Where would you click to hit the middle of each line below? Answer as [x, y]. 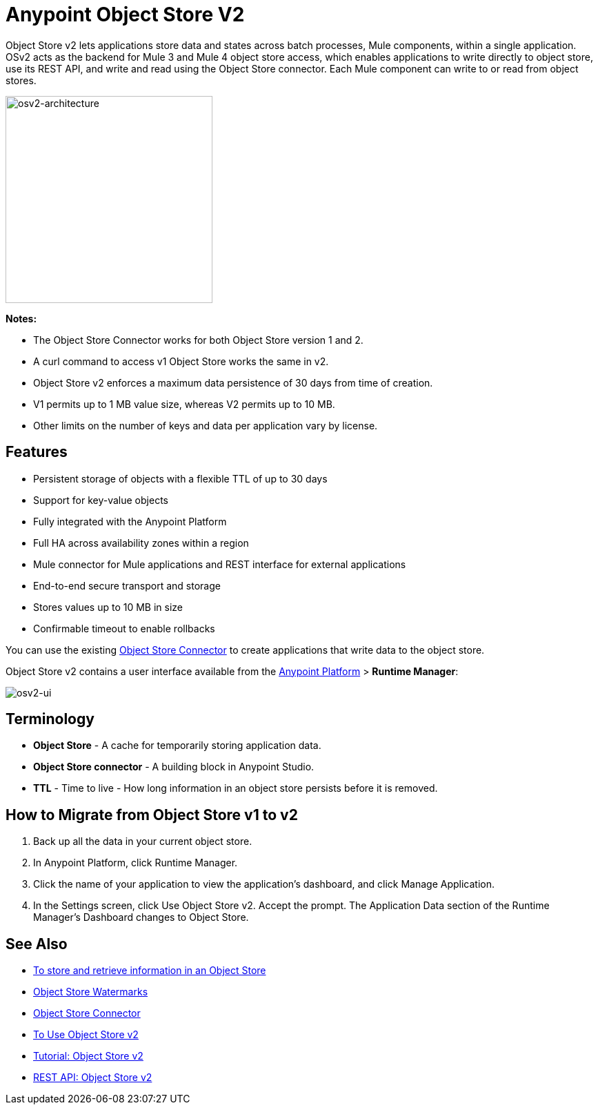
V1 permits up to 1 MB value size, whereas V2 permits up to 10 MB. [184, 404]
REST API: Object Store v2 [93, 1078]
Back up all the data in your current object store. [143, 841]
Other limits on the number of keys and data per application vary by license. [206, 425]
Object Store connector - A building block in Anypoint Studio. [174, 767]
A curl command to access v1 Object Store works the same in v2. [181, 361]
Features [37, 452]
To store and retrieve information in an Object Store [150, 971]
